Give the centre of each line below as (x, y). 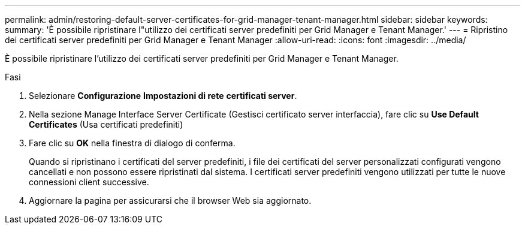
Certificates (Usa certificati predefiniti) (106, 124)
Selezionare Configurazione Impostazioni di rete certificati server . (163, 96)
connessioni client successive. (89, 182)
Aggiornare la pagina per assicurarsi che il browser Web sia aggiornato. (170, 201)
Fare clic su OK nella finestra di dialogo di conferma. (132, 143)
